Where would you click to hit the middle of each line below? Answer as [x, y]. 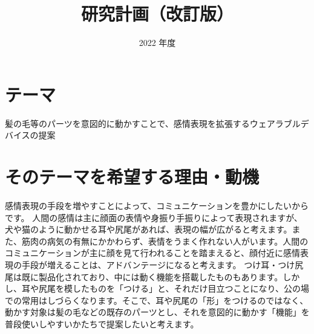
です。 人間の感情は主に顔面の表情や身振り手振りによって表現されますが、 [154, 217]
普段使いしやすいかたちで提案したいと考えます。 [102, 323]
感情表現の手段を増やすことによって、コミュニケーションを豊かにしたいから [157, 205]
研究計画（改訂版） [157, 14]
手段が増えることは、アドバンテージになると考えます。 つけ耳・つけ [158, 264]
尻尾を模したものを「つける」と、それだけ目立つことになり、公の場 [174, 288]
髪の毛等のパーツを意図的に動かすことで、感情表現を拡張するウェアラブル [153, 123]
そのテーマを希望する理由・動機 [132, 177]
